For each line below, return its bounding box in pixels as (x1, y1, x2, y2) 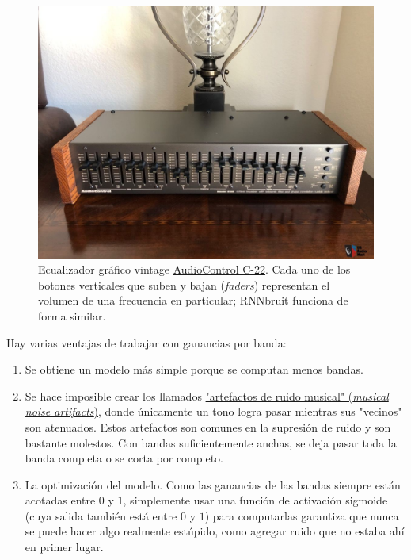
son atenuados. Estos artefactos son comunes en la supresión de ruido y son (25, 418, 391, 435)
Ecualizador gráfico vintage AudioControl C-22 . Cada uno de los (38, 261, 351, 278)
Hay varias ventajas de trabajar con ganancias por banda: (6, 334, 287, 351)
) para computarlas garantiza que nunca (204, 507, 399, 524)
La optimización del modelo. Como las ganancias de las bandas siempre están (25, 476, 401, 493)
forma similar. (38, 307, 106, 324)
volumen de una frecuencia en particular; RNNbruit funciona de (38, 292, 348, 309)
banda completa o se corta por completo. (25, 450, 223, 466)
